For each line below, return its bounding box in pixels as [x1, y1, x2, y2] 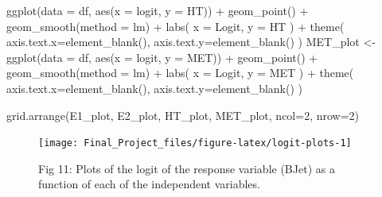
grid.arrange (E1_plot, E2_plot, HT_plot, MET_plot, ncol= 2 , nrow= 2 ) [6, 106, 360, 123]
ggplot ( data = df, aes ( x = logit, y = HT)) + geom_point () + [6, 2, 309, 18]
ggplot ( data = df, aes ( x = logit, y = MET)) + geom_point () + [6, 48, 318, 65]
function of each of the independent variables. [38, 176, 260, 192]
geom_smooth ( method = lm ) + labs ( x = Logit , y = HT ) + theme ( [6, 17, 345, 34]
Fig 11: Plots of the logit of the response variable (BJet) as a [38, 160, 335, 176]
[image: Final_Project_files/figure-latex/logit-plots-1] [38, 137, 352, 149]
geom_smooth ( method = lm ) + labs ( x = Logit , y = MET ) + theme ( [6, 64, 354, 81]
